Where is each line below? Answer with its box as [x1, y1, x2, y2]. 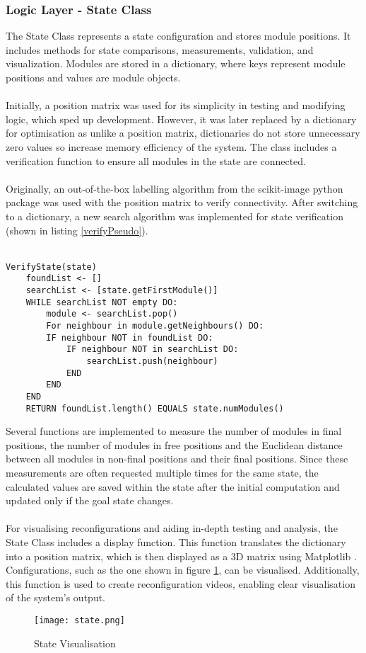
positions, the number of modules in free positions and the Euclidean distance [6, 437, 343, 452]
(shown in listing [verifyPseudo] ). [6, 222, 148, 237]
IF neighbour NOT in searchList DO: [66, 344, 239, 355]
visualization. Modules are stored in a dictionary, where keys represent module [6, 56, 346, 71]
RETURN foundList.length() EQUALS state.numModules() [25, 403, 284, 414]
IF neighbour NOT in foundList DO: [46, 332, 213, 343]
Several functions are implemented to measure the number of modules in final [6, 424, 342, 438]
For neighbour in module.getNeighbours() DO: [46, 321, 264, 331]
